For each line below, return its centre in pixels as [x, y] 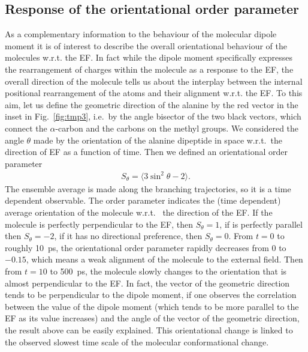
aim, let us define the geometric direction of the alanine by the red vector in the [152, 104]
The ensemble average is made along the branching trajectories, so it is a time [148, 188]
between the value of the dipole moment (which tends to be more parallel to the [152, 306]
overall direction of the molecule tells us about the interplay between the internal [154, 81]
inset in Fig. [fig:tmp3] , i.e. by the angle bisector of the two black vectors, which [153, 116]
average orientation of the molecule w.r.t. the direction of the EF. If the [139, 212]
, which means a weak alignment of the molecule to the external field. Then [164, 259]
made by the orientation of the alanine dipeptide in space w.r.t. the [158, 140]
